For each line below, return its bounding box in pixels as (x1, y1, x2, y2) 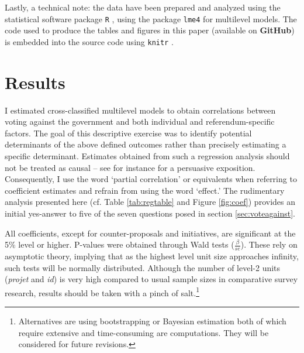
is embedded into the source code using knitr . (5, 35, 174, 47)
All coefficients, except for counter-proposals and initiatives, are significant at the (5, 227, 296, 239)
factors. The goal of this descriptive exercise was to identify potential (5, 126, 252, 139)
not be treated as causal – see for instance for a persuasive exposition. (5, 161, 255, 173)
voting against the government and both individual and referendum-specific (5, 115, 275, 128)
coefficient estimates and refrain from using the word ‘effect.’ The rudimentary (5, 184, 285, 196)
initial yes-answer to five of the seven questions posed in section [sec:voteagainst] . (5, 207, 295, 219)
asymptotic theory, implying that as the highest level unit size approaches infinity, (5, 249, 299, 262)
